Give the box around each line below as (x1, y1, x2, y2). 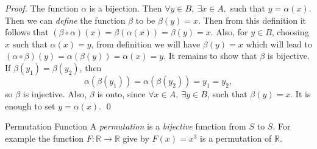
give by (123, 131, 149, 144)
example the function (5, 131, 84, 144)
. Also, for (210, 26, 248, 38)
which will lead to (246, 37, 312, 50)
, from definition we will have (91, 37, 201, 50)
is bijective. (267, 49, 310, 62)
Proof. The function (5, 2, 79, 14)
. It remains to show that (163, 49, 257, 62)
